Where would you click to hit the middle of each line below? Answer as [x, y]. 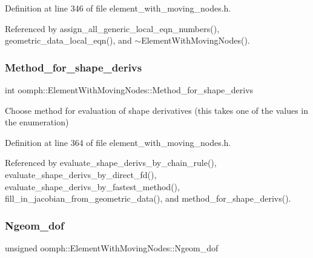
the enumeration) [37, 122]
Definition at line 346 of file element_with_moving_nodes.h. [118, 8]
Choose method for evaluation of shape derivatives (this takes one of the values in [157, 110]
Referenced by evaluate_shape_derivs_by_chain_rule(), [111, 163]
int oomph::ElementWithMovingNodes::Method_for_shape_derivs [129, 90]
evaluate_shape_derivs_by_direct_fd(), [81, 174]
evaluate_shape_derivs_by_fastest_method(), [92, 186]
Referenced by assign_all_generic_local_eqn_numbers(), [112, 28]
